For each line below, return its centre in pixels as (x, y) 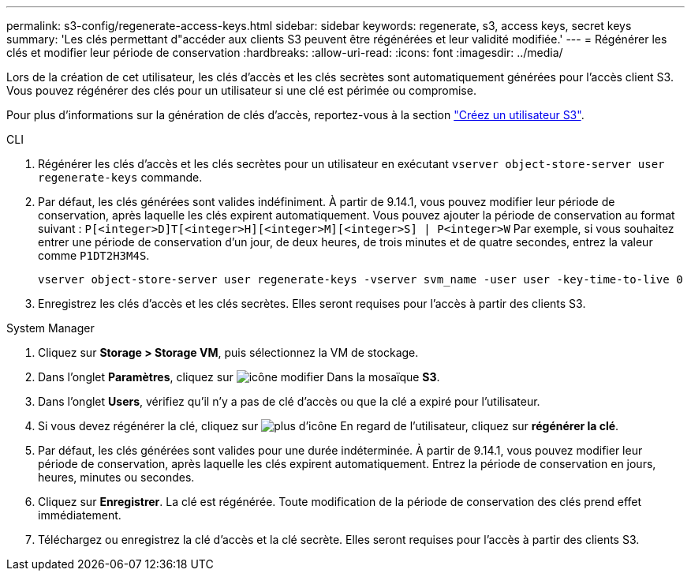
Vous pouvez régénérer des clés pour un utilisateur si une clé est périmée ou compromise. (241, 90)
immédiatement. (80, 515)
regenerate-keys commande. (120, 177)
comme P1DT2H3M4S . (94, 255)
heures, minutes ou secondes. (116, 477)
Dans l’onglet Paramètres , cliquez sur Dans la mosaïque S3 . (239, 377)
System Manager (50, 328)
